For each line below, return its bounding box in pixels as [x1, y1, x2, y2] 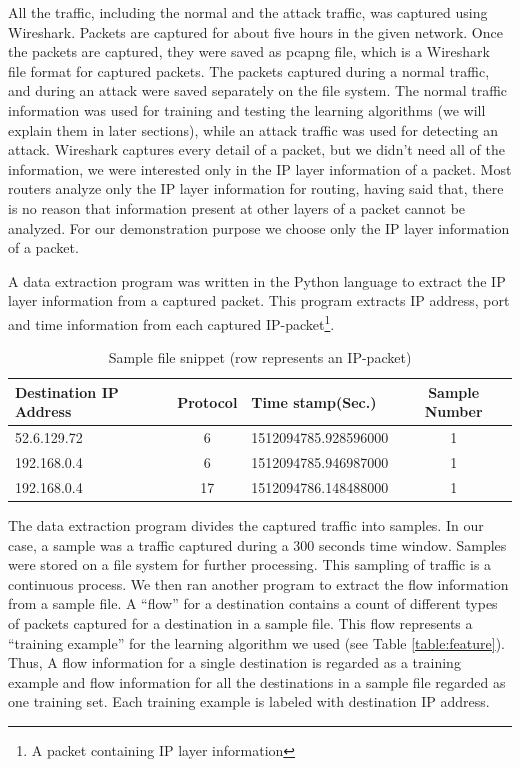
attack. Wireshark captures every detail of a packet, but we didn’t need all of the [8, 139, 505, 160]
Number [424, 401, 483, 422]
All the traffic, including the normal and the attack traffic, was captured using [8, 2, 488, 22]
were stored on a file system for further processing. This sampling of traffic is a [8, 554, 492, 575]
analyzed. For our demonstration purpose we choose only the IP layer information [8, 217, 510, 238]
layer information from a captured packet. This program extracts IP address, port [8, 290, 510, 311]
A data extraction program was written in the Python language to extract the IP [8, 270, 506, 291]
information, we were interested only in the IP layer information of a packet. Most [8, 158, 512, 179]
